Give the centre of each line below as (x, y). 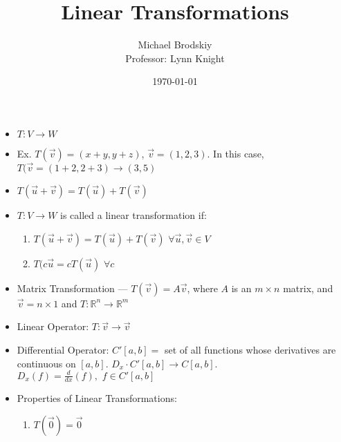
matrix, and (308, 288)
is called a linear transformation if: (133, 215)
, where (202, 288)
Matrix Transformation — (72, 288)
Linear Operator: (53, 326)
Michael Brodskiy (175, 45)
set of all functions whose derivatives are (250, 349)
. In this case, (236, 153)
